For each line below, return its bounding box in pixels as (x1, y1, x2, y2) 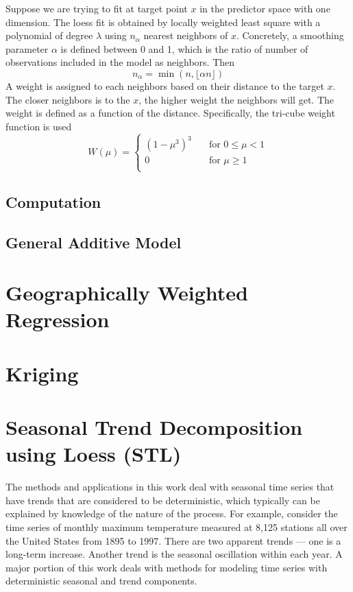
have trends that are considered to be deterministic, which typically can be (5, 493, 320, 507)
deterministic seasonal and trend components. (5, 573, 197, 588)
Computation (5, 191, 101, 212)
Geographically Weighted (5, 279, 249, 307)
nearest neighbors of (143, 28, 228, 43)
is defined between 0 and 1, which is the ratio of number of (60, 41, 308, 56)
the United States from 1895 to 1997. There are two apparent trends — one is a (5, 533, 341, 547)
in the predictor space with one (199, 1, 330, 15)
